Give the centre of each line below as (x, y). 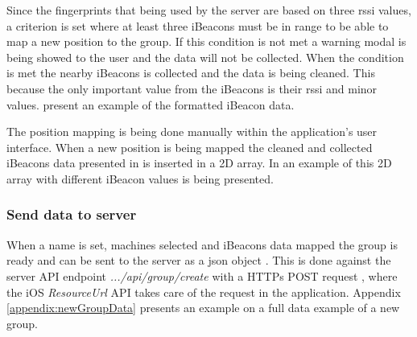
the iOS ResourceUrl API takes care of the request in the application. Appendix (204, 292)
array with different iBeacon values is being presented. (140, 178)
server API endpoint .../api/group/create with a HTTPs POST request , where (202, 275)
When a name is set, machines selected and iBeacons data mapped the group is (202, 244)
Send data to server (72, 214)
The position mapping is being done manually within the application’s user (192, 132)
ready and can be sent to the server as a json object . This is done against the (199, 260)
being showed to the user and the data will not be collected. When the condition (205, 57)
